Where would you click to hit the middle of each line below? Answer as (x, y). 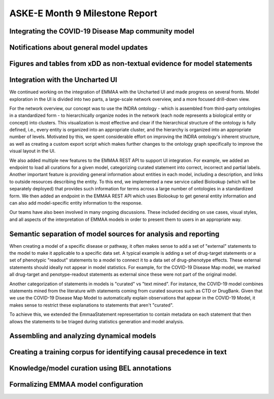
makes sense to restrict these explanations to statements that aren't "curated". (91, 305)
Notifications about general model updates (79, 47)
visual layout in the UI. (32, 151)
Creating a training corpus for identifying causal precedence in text (118, 352)
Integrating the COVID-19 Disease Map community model (102, 31)
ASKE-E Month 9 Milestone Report (83, 13)
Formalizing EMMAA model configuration (76, 385)
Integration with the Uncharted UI (63, 80)
